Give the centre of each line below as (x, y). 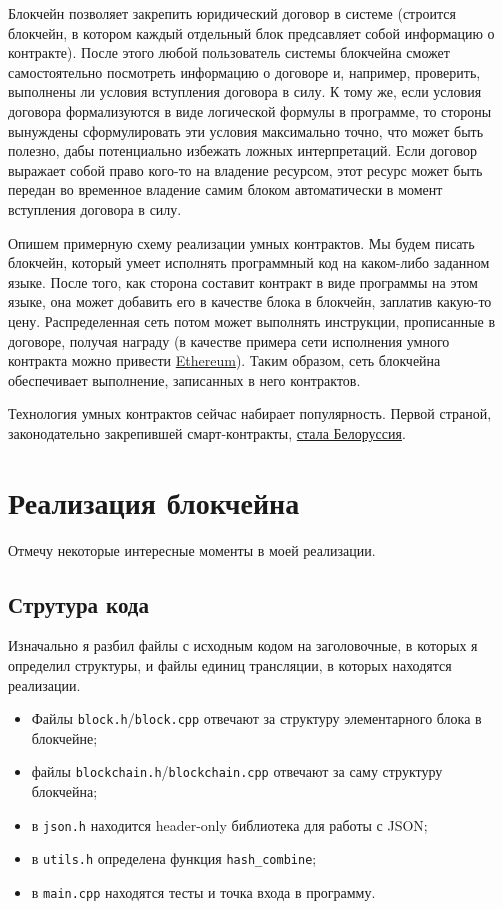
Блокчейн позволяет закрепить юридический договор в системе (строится (232, 13)
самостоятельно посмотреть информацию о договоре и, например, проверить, (244, 71)
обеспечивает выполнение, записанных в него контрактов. (184, 379)
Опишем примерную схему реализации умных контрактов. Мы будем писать (241, 242)
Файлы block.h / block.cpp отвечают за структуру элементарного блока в (256, 718)
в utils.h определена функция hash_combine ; (174, 858)
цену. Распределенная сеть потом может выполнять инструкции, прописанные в (252, 320)
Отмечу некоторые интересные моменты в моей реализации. (192, 549)
